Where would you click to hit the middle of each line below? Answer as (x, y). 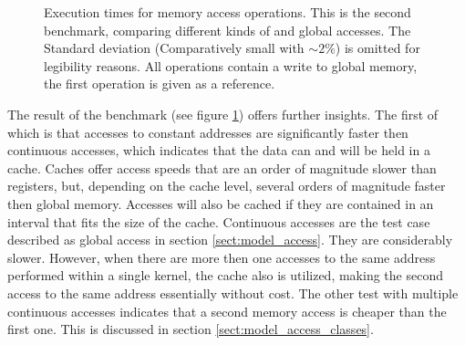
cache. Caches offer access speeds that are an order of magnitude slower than (222, 167)
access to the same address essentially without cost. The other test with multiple (233, 293)
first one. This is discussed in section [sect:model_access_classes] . (191, 329)
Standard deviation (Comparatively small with (174, 48)
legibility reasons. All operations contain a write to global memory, (231, 65)
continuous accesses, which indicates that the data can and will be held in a (219, 150)
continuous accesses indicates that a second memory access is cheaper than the (227, 311)
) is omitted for (377, 48)
